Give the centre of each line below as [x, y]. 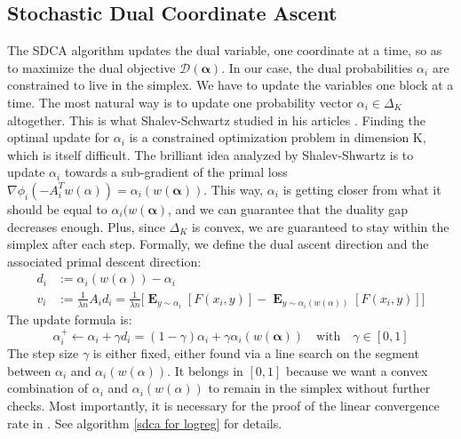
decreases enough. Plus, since [86, 226]
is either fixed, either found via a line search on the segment [256, 353]
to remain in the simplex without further [319, 388]
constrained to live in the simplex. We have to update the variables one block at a [230, 85]
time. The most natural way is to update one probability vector [180, 102]
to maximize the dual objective [91, 67]
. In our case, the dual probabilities [317, 67]
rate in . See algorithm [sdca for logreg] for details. [145, 423]
